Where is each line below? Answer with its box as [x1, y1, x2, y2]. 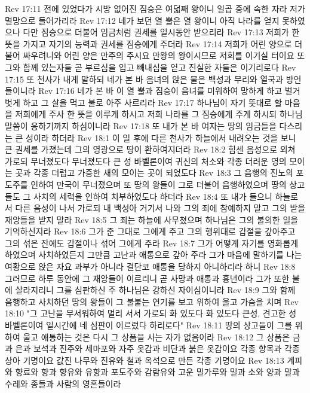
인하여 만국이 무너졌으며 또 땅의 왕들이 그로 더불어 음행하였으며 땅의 [30, 178, 287, 190]
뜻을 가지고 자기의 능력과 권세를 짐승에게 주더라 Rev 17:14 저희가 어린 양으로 [5, 37, 292, 50]
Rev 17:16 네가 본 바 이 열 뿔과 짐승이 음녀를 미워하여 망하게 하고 [38, 84, 283, 97]
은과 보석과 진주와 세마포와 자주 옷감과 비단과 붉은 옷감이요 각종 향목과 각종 [15, 342, 300, 355]
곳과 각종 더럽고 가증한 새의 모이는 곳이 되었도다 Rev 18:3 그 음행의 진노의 [15, 166, 293, 179]
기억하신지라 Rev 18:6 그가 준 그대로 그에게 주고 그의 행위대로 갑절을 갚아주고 [5, 225, 296, 237]
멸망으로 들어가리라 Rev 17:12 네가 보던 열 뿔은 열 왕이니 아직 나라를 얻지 [5, 14, 280, 26]
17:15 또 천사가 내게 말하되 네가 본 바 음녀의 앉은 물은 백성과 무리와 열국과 [5, 72, 284, 85]
